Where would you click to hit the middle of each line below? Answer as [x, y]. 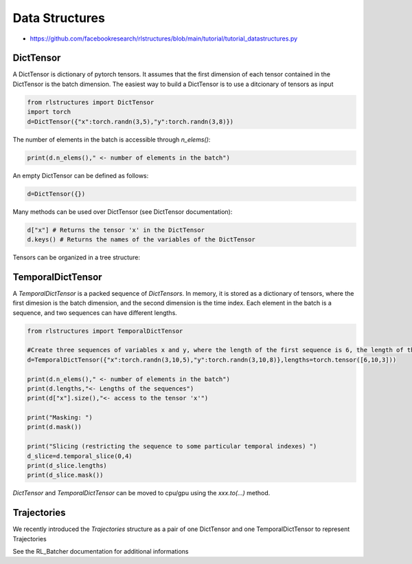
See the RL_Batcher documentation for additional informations [101, 552]
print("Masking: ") [60, 417]
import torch [49, 112]
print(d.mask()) [55, 427]
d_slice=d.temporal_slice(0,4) [80, 456]
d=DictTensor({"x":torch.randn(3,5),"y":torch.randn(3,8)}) [130, 121]
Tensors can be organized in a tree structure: [77, 257]
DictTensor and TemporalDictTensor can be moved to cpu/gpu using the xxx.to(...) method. [141, 493]
